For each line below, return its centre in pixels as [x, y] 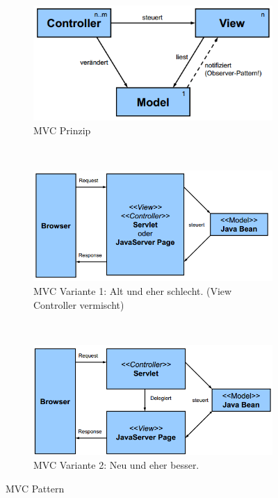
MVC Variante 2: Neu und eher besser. [116, 465]
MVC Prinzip [62, 130]
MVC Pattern [35, 488]
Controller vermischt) [79, 304]
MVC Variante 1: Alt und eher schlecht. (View [133, 291]
